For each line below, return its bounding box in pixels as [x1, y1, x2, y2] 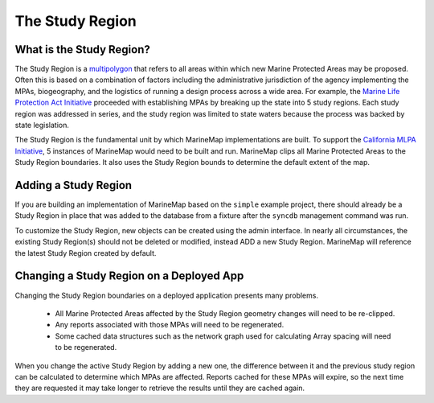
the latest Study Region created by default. [14, 248, 157, 257]
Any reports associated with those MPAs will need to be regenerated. [55, 320, 285, 330]
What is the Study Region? [14, 43, 150, 56]
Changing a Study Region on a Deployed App [14, 269, 244, 283]
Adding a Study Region [14, 179, 133, 192]
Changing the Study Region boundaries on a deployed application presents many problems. [14, 290, 319, 300]
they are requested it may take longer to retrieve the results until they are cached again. [14, 383, 305, 393]
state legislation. [14, 121, 70, 130]
